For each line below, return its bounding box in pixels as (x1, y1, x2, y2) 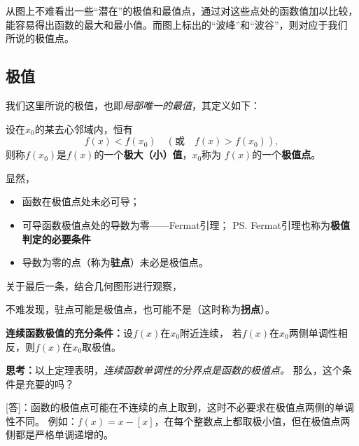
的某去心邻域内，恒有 (34, 121, 133, 136)
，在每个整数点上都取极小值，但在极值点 (154, 413, 341, 428)
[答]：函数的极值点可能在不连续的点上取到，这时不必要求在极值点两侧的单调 (6, 400, 354, 414)
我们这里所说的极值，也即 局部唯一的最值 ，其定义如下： (6, 97, 260, 112)
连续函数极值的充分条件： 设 (6, 325, 133, 340)
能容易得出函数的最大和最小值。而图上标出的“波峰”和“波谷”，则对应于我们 (6, 17, 348, 32)
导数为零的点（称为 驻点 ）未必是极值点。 (22, 255, 209, 270)
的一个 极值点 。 (252, 147, 321, 162)
